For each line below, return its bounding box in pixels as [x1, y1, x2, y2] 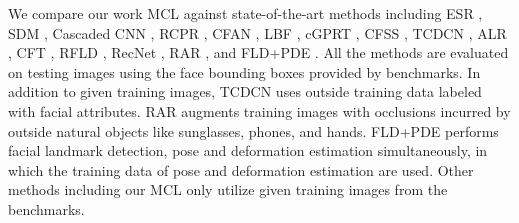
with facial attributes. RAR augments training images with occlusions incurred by [8, 100, 511, 121]
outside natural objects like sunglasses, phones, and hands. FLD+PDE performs [8, 120, 499, 141]
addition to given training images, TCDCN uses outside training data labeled [8, 81, 482, 102]
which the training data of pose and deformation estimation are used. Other [8, 159, 474, 180]
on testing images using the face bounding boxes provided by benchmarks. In [8, 61, 481, 82]
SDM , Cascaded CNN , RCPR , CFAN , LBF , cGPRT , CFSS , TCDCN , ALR [8, 22, 507, 43]
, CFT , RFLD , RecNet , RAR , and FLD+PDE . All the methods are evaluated [8, 42, 509, 63]
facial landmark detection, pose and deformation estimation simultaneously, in [8, 140, 488, 161]
